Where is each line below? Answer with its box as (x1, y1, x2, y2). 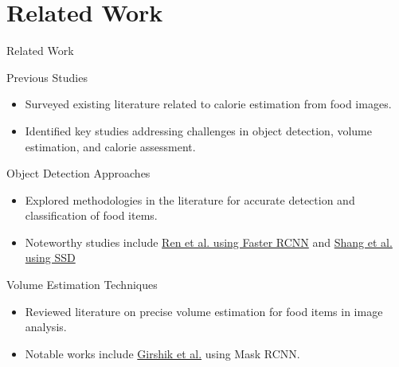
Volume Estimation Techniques (6, 276, 158, 293)
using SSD (25, 249, 76, 266)
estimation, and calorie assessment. (25, 138, 196, 154)
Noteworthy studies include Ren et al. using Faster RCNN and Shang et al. (25, 233, 393, 250)
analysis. (25, 318, 67, 335)
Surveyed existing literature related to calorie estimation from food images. (25, 96, 392, 112)
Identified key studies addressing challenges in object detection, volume (25, 122, 372, 139)
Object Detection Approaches (6, 165, 151, 182)
